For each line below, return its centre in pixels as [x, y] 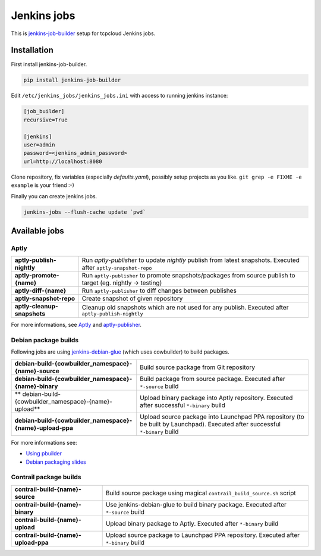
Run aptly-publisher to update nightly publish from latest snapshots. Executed [191, 260]
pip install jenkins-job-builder [72, 80]
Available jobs [38, 231]
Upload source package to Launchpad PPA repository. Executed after [203, 535]
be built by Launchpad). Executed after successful [210, 424]
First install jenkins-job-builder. [49, 64]
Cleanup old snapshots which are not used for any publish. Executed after [185, 307]
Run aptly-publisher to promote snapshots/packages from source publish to [188, 276]
